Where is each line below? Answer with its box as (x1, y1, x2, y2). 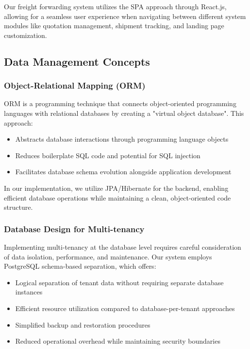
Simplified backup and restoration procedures (15, 319, 150, 330)
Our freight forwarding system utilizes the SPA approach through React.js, (4, 1, 227, 11)
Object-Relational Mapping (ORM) (4, 79, 146, 92)
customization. (4, 30, 47, 40)
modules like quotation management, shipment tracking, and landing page (4, 20, 224, 31)
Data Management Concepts (4, 54, 150, 69)
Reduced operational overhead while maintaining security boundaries (15, 336, 220, 346)
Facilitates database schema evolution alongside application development (15, 166, 232, 177)
